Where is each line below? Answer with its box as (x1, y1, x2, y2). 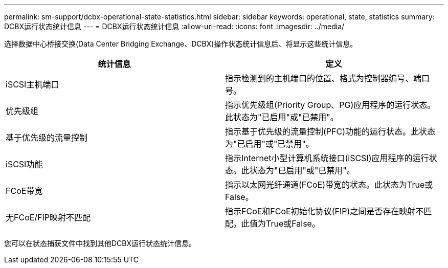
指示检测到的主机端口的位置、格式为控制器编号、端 (225, 73, 422, 83)
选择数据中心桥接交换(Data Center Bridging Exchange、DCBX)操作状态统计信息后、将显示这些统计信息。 (4, 39, 357, 48)
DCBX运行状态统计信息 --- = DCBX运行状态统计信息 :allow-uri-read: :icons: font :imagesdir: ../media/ (4, 22, 345, 31)
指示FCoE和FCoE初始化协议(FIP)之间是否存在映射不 (225, 206, 424, 216)
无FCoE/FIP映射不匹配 (6, 212, 91, 222)
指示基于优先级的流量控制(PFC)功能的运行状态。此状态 (225, 126, 436, 137)
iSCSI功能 (6, 159, 43, 169)
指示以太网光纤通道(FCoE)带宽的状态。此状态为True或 (225, 180, 433, 190)
